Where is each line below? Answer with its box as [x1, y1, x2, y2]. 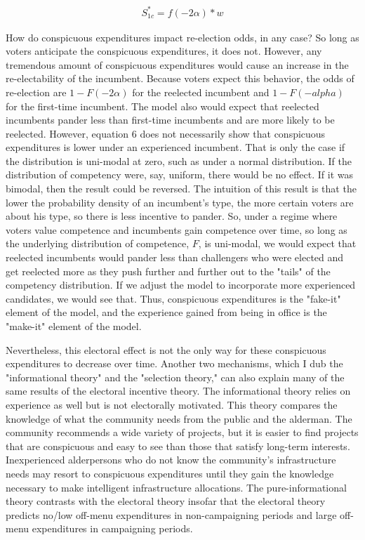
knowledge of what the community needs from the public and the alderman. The [6, 411, 352, 426]
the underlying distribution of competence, [6, 236, 190, 251]
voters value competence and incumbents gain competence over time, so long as [6, 222, 347, 237]
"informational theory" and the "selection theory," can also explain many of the [6, 369, 345, 384]
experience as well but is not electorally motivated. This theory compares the [6, 397, 338, 411]
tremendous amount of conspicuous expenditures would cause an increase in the [6, 57, 349, 72]
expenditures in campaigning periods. [32, 521, 193, 536]
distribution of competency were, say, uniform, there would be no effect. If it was [6, 167, 354, 182]
